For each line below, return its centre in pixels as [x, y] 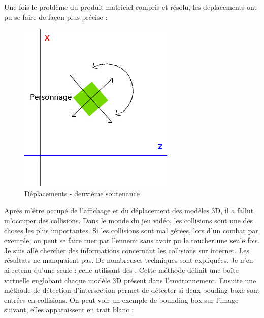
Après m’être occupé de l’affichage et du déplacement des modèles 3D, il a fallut [129, 210]
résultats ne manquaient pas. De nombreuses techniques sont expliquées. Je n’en [129, 260]
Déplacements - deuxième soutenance [82, 193]
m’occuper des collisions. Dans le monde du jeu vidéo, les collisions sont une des [129, 220]
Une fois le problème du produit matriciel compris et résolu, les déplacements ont [130, 7]
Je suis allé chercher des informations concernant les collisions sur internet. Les [127, 250]
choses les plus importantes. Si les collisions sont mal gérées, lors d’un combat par [131, 230]
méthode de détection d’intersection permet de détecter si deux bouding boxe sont [132, 290]
